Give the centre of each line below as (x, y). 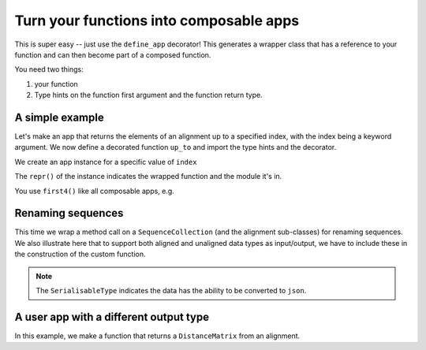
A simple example (59, 117)
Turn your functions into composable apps (157, 20)
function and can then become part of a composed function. (113, 54)
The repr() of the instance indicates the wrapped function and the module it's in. (148, 177)
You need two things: (49, 69)
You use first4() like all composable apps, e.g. (95, 191)
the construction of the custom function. (80, 254)
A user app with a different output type (112, 316)
